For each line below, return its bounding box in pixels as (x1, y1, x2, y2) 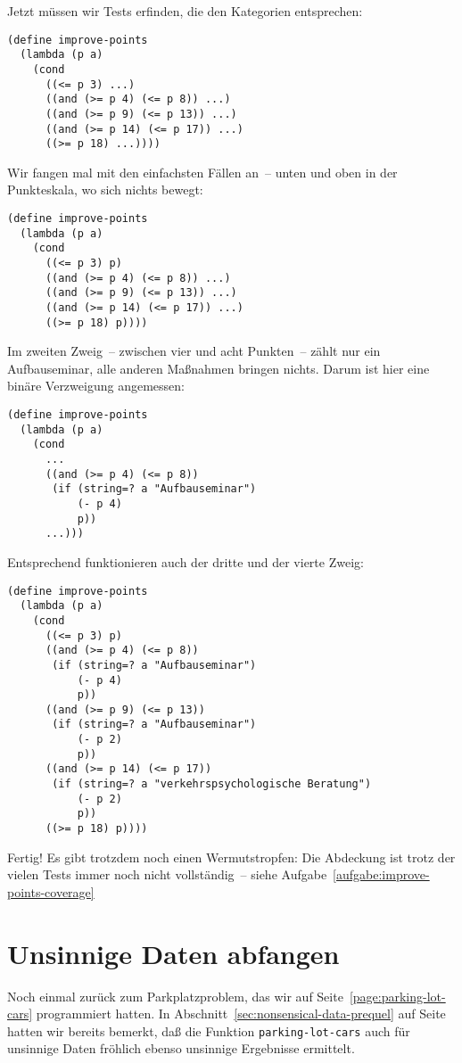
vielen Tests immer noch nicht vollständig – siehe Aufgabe (7, 865, 327, 884)
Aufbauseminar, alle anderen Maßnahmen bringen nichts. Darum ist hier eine (7, 358, 430, 377)
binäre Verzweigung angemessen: (7, 376, 185, 395)
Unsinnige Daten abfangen (7, 935, 340, 971)
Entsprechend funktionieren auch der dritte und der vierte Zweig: (7, 552, 364, 571)
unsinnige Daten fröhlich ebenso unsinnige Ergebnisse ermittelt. (7, 1039, 355, 1058)
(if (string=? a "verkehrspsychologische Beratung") (52, 778, 372, 791)
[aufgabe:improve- (333, 865, 430, 884)
